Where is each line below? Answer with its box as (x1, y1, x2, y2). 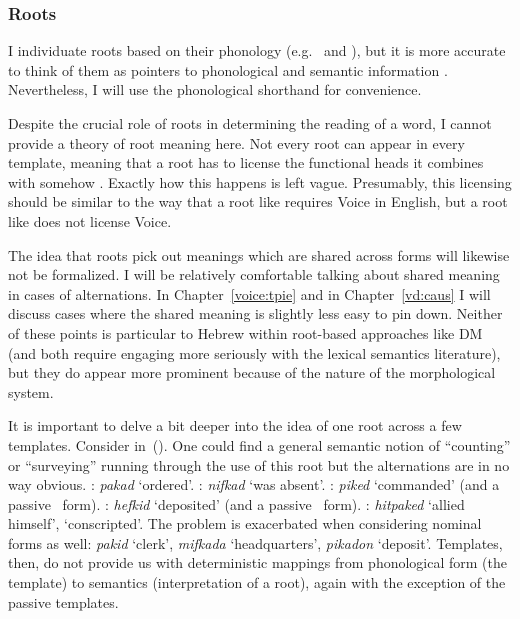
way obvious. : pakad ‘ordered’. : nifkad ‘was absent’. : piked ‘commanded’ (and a (8, 474, 500, 495)
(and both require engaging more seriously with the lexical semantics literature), (8, 342, 501, 363)
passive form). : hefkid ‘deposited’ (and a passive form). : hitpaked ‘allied (8, 493, 465, 514)
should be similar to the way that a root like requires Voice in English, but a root (8, 191, 508, 212)
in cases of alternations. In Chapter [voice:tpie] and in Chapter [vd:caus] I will (8, 283, 491, 304)
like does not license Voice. (8, 210, 172, 231)
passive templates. (8, 591, 119, 612)
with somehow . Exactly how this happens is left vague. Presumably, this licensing (8, 171, 512, 192)
